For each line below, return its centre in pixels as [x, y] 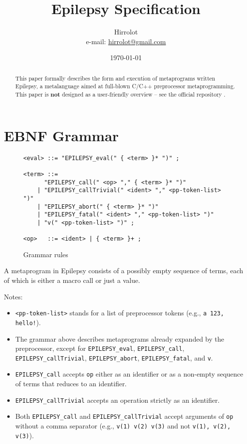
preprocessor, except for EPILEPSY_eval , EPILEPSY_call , [100, 348]
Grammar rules [46, 254]
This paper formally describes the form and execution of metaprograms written [115, 78]
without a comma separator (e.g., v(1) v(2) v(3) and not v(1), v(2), [123, 425]
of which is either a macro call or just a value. [72, 280]
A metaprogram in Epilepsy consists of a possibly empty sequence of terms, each [123, 271]
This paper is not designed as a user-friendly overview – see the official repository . [120, 95]
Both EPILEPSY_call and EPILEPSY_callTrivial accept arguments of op [124, 416]
